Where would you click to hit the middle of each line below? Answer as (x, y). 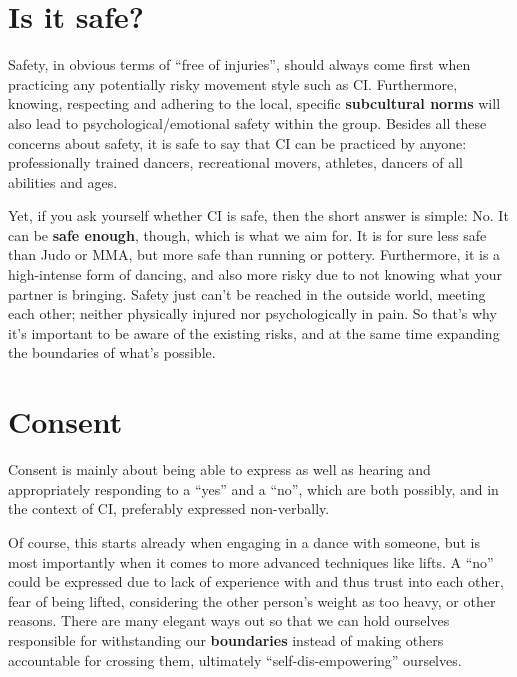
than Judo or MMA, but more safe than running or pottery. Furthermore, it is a (254, 254)
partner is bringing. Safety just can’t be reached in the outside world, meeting (247, 293)
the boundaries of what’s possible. (112, 352)
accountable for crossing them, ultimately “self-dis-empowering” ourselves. (235, 659)
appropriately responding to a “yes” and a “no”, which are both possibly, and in (253, 488)
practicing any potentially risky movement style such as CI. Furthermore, (233, 83)
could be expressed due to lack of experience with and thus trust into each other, (256, 581)
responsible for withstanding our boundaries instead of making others (226, 639)
